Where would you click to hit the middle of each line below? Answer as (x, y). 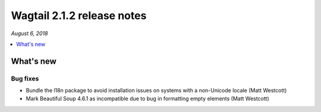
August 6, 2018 (29, 33)
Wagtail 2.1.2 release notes (79, 15)
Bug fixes (25, 79)
